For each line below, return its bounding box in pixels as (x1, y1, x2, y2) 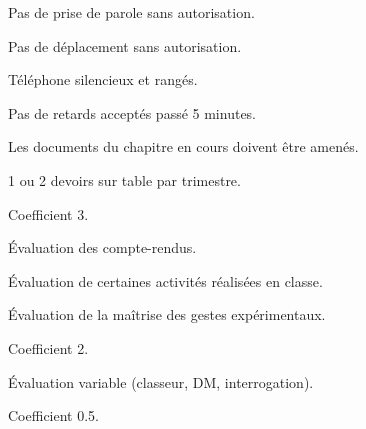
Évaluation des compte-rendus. (8, 237, 197, 258)
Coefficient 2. (8, 337, 89, 358)
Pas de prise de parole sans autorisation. (8, 2, 255, 22)
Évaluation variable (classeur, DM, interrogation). (8, 371, 314, 392)
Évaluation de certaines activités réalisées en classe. (8, 270, 323, 291)
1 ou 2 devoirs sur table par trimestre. (8, 169, 241, 190)
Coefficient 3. (8, 203, 89, 224)
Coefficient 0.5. (8, 405, 99, 426)
